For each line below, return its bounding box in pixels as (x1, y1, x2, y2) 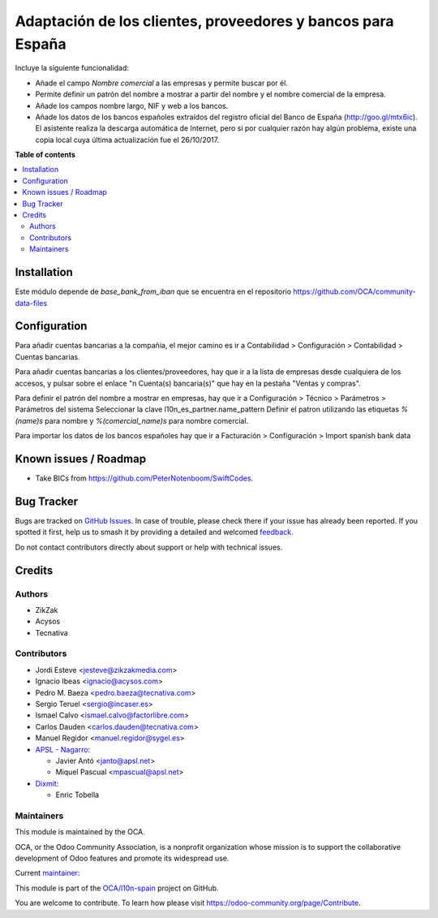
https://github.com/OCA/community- (293, 287, 417, 296)
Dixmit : (35, 778, 59, 788)
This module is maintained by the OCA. (15, 827, 145, 837)
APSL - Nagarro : (35, 744, 91, 754)
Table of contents (15, 150, 76, 160)
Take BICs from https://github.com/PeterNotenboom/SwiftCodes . (35, 473, 254, 483)
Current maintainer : (15, 868, 80, 878)
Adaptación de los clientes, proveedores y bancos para (15, 12, 394, 30)
